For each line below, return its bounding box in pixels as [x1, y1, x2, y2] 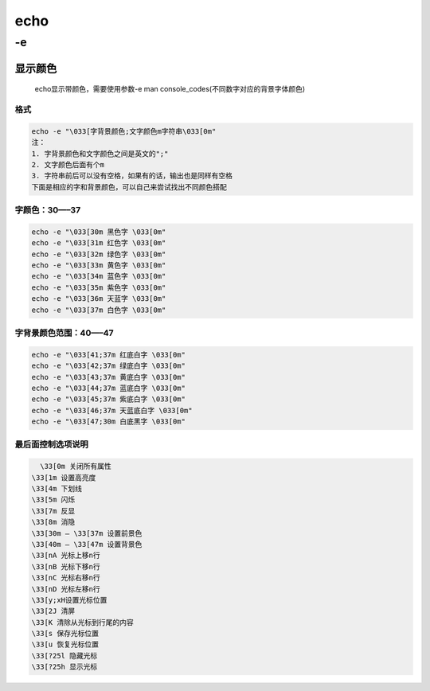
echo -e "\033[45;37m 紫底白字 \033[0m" [31, 395, 186, 404]
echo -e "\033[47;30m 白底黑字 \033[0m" [31, 417, 186, 426]
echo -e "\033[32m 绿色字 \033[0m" [31, 249, 166, 259]
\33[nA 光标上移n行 [31, 551, 101, 560]
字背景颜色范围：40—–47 [14, 327, 115, 338]
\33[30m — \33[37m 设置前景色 [31, 529, 143, 537]
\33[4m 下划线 [31, 484, 83, 493]
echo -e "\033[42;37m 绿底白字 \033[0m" [31, 361, 186, 370]
